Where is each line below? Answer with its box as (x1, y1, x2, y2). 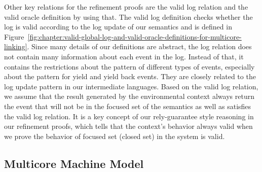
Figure (4, 31, 24, 42)
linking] (4, 41, 27, 52)
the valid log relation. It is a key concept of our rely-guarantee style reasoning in (4, 111, 254, 121)
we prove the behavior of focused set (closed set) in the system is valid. (4, 130, 225, 141)
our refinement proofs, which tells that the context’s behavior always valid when (4, 121, 253, 131)
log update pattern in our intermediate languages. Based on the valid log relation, (4, 81, 258, 91)
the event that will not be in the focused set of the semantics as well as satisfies (4, 100, 251, 111)
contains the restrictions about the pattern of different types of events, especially (4, 61, 255, 72)
